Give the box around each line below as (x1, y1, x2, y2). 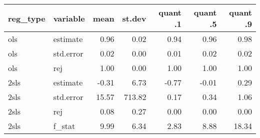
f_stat (53, 120, 75, 131)
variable (53, 12, 85, 24)
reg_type (8, 12, 45, 24)
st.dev (122, 12, 146, 24)
